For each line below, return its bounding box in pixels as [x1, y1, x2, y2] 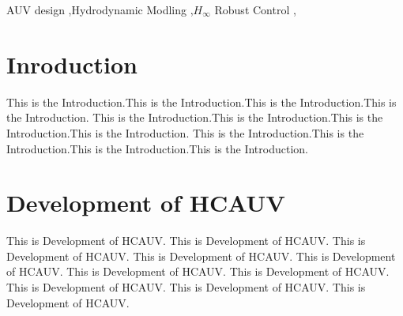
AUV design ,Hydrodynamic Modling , [6, 2, 194, 17]
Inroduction [6, 47, 137, 80]
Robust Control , [214, 2, 296, 17]
